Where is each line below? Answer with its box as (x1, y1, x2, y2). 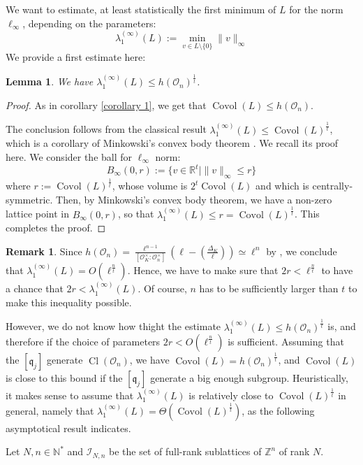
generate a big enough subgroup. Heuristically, (150, 370, 348, 385)
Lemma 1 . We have (6, 74, 94, 89)
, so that (117, 206, 154, 221)
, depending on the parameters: (22, 15, 156, 30)
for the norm (289, 2, 343, 16)
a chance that (6, 281, 64, 296)
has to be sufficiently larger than (199, 281, 339, 296)
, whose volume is (112, 178, 188, 193)
